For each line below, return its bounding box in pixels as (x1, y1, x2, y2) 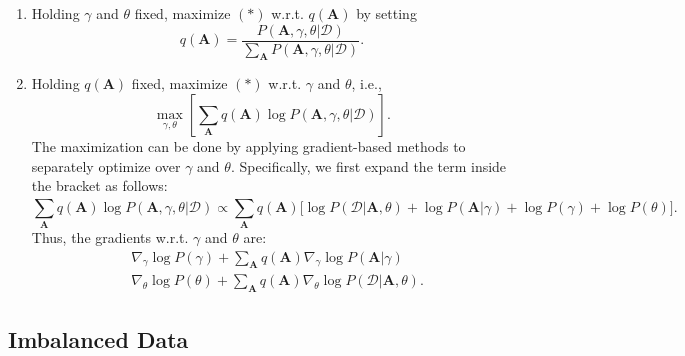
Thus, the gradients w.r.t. (31, 226, 189, 247)
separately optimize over (31, 155, 181, 176)
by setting (356, 3, 417, 23)
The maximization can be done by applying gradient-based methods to (31, 136, 466, 157)
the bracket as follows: (31, 175, 168, 196)
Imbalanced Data (8, 323, 189, 354)
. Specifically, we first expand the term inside (230, 155, 507, 176)
